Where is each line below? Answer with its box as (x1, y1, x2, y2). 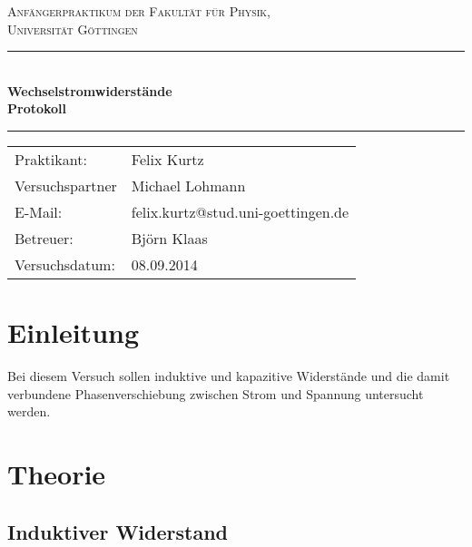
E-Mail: (15, 200, 63, 222)
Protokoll (7, 99, 67, 118)
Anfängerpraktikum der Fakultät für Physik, (7, 2, 271, 20)
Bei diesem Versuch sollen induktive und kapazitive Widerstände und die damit (7, 366, 450, 386)
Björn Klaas (131, 227, 208, 249)
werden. (7, 402, 51, 421)
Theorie (7, 455, 106, 493)
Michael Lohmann (131, 174, 246, 196)
